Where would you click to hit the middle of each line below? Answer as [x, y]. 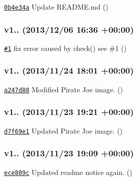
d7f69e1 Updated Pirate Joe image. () [63, 130]
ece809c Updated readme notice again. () [68, 172]
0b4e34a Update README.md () [56, 7]
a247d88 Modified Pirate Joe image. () [64, 89]
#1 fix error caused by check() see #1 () [65, 48]
